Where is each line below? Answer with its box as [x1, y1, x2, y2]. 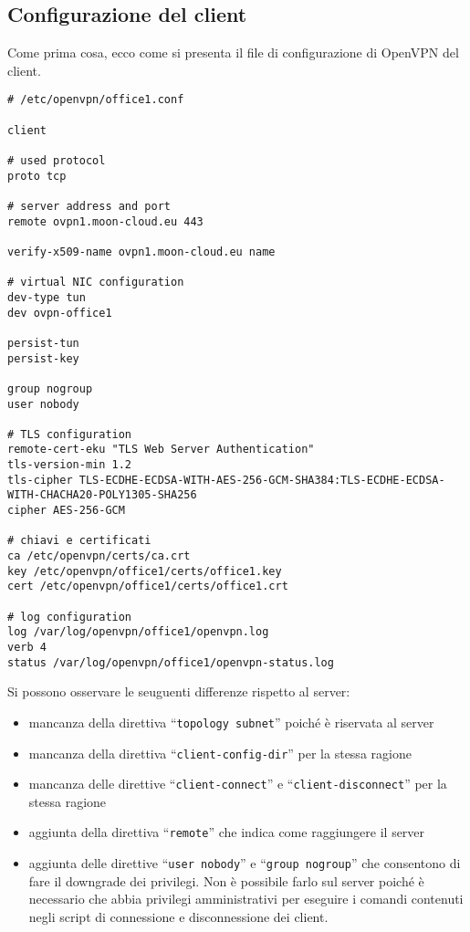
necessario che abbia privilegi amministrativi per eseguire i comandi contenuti [28, 889, 464, 908]
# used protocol [7, 154, 106, 168]
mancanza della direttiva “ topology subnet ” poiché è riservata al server [28, 712, 434, 731]
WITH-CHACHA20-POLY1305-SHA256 [7, 488, 197, 502]
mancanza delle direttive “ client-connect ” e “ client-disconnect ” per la [28, 774, 447, 793]
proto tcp [7, 169, 67, 183]
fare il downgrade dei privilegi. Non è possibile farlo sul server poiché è [28, 871, 424, 890]
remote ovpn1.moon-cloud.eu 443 [7, 215, 204, 228]
